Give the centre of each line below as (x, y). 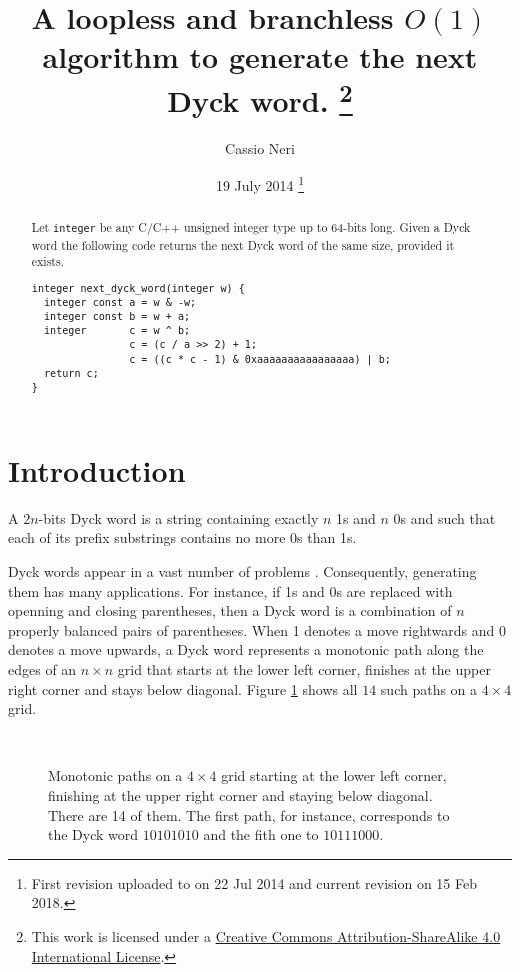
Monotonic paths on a (115, 775)
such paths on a (429, 688)
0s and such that (444, 517)
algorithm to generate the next (260, 56)
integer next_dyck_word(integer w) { (138, 288)
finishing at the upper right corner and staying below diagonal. (240, 795)
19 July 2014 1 (260, 184)
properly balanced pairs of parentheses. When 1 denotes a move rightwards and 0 (257, 629)
